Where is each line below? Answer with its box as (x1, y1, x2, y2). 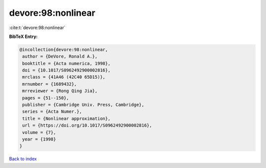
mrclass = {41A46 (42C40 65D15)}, (22, 74, 105, 80)
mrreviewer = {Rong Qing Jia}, (22, 88, 98, 94)
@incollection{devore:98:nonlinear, (19, 47, 108, 52)
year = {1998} (22, 136, 56, 142)
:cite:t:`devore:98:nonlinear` (9, 25, 66, 31)
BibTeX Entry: (9, 34, 38, 39)
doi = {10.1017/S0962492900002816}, (22, 67, 111, 73)
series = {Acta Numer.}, (22, 109, 82, 114)
